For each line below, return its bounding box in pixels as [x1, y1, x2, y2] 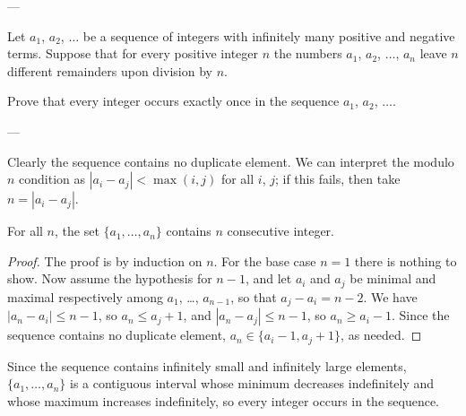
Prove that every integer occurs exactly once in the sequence [7, 91, 340, 110]
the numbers [273, 44, 342, 63]
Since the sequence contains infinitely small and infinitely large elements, [7, 356, 407, 375]
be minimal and [349, 269, 436, 288]
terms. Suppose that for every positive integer [7, 44, 258, 63]
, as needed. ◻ [341, 325, 422, 344]
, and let [245, 269, 292, 288]
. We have [363, 287, 418, 306]
